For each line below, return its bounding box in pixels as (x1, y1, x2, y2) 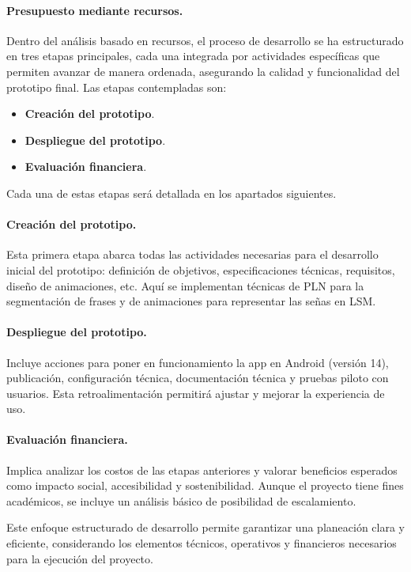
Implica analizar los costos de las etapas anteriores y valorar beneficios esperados (6, 461, 398, 478)
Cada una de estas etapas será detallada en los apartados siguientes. (6, 184, 337, 201)
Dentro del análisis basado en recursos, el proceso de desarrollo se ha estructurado (6, 32, 404, 48)
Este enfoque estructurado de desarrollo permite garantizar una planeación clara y (6, 519, 405, 536)
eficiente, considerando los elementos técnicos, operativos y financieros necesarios (6, 535, 397, 551)
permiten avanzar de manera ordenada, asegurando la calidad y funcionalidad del (6, 63, 400, 79)
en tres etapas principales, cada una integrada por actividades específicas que (6, 47, 380, 64)
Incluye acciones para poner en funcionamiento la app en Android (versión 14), (6, 354, 389, 370)
